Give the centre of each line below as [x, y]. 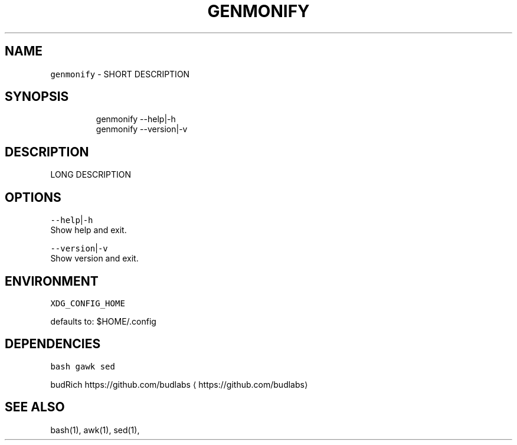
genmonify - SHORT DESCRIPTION [120, 74]
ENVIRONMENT [52, 281]
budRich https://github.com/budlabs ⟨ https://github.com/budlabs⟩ [179, 384]
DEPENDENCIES [53, 344]
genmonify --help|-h [136, 119]
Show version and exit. [94, 259]
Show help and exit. [89, 230]
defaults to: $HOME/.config [103, 321]
